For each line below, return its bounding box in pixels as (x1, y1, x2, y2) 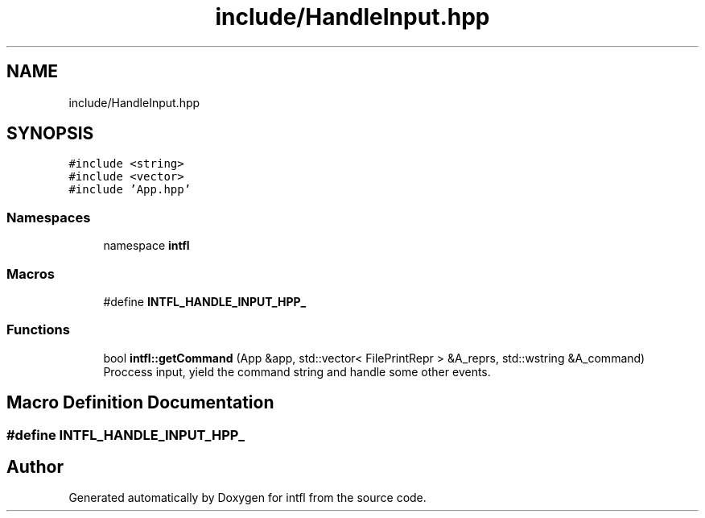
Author (6, 456, 64, 477)
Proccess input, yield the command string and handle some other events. (103, 364, 491, 379)
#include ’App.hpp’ (68, 183, 192, 197)
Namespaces (6, 209, 91, 226)
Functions (6, 321, 70, 338)
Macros (6, 265, 55, 282)
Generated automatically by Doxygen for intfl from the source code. (68, 491, 427, 505)
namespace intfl (103, 238, 190, 253)
